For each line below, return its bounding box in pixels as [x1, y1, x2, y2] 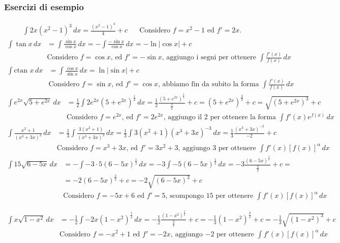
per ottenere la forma [210, 114, 276, 121]
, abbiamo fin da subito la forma [158, 81, 259, 88]
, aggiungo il [163, 114, 202, 121]
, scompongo [165, 192, 204, 200]
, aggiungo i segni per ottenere [162, 54, 257, 61]
